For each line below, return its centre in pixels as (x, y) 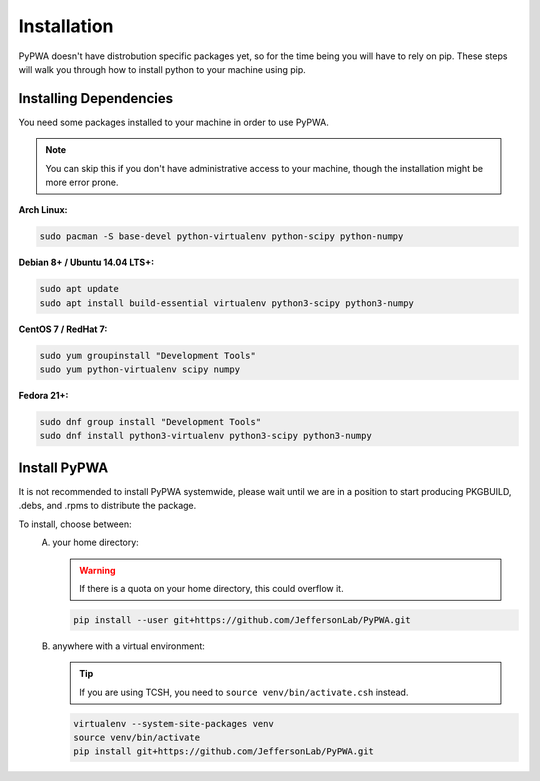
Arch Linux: (43, 210)
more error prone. (82, 182)
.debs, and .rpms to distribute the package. (107, 506)
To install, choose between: (75, 524)
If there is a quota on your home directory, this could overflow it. (211, 588)
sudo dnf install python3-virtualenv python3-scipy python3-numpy (205, 436)
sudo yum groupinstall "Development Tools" (148, 355)
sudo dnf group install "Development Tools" (150, 422)
